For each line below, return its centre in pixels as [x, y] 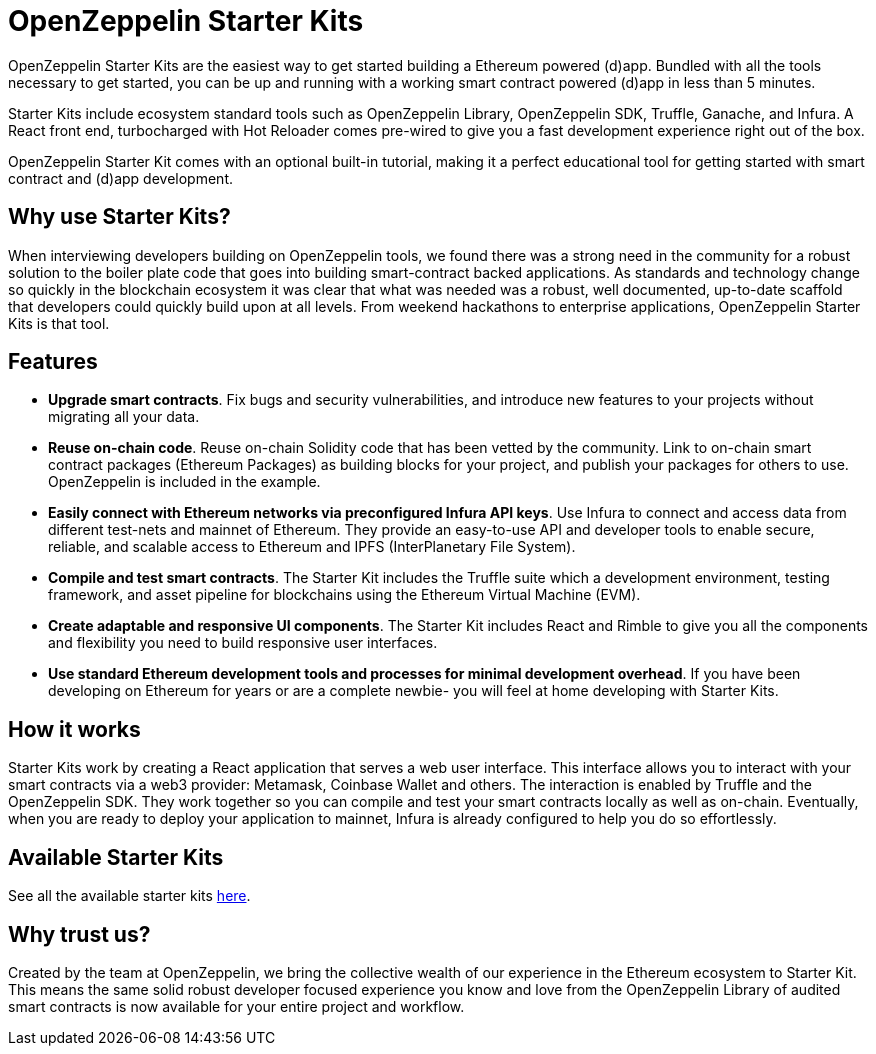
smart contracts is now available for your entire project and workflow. [236, 1006]
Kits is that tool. [59, 323]
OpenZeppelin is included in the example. [184, 482]
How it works [74, 729]
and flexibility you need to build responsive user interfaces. [243, 643]
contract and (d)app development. [120, 178]
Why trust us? [79, 934]
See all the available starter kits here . [129, 896]
